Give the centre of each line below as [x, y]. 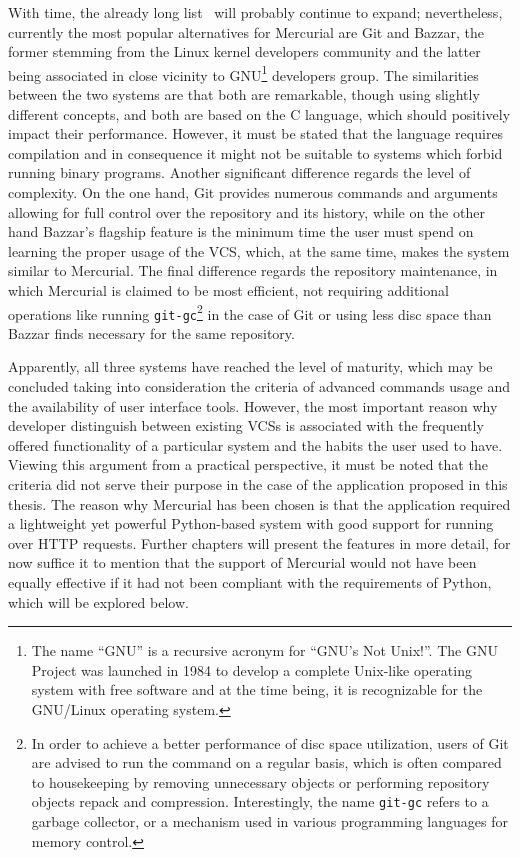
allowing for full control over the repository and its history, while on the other [246, 211]
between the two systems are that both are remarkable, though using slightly [244, 94]
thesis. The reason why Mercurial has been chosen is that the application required [259, 503]
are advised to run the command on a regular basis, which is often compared [266, 762]
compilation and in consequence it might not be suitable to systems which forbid [255, 152]
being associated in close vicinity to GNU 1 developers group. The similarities [243, 73]
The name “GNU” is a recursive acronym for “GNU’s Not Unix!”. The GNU [264, 650]
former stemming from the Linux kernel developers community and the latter [244, 51]
